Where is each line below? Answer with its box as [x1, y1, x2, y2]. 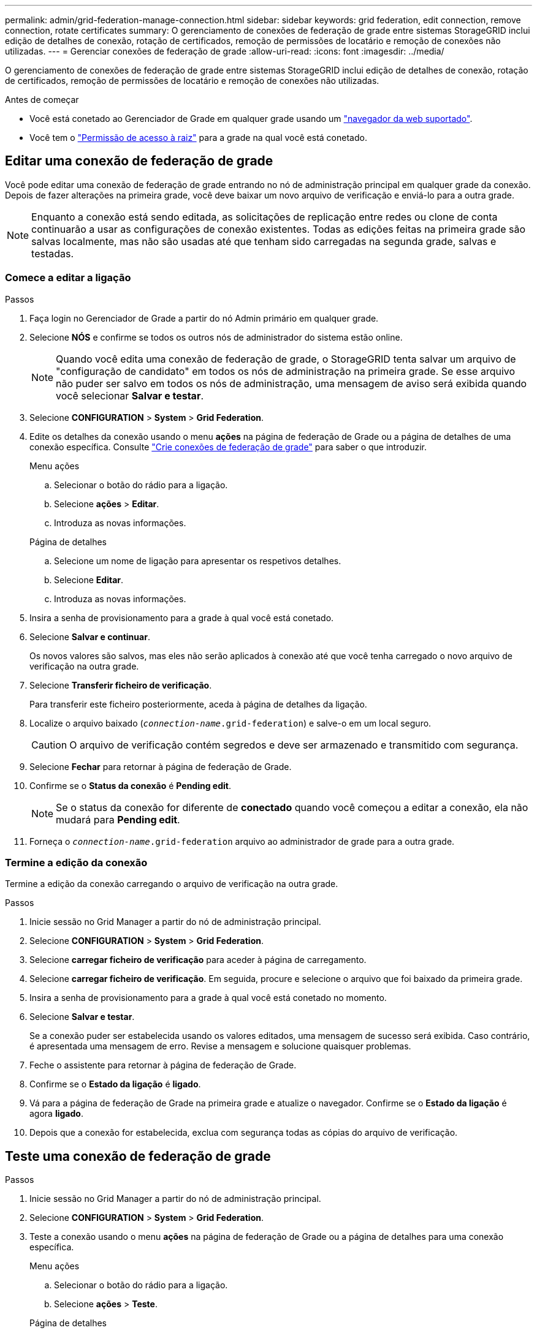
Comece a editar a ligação [5, 271, 131, 284]
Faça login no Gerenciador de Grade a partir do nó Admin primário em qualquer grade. [29, 312, 379, 323]
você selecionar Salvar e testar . [56, 389, 204, 402]
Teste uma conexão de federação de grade [5, 1148, 271, 1164]
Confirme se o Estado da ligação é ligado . [29, 1079, 201, 1090]
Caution [31, 738, 67, 751]
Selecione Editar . [54, 574, 124, 585]
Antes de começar [5, 94, 79, 105]
